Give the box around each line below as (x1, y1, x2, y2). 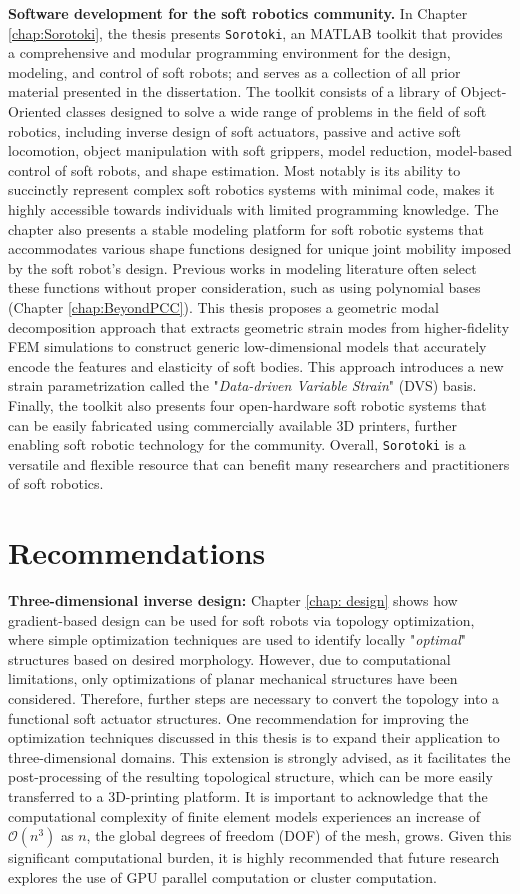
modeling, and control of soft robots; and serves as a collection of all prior (8, 61, 461, 82)
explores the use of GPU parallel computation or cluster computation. (8, 866, 437, 887)
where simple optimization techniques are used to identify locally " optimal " (8, 629, 466, 650)
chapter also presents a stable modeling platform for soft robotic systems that (8, 218, 485, 239)
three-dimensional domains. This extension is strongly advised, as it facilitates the (8, 746, 511, 767)
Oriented (8, 101, 62, 122)
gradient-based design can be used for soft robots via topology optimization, (8, 609, 475, 630)
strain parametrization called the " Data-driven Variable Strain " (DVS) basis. (8, 375, 477, 396)
